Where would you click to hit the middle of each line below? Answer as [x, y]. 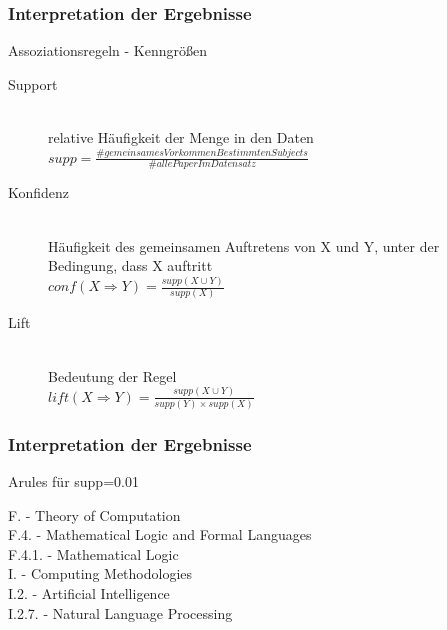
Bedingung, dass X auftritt [130, 265]
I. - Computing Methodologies [100, 573]
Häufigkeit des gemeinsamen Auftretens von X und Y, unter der [244, 245]
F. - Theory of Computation [94, 514]
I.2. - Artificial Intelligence [89, 593]
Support [33, 83]
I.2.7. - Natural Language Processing [120, 612]
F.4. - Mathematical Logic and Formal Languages [160, 534]
